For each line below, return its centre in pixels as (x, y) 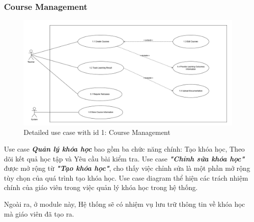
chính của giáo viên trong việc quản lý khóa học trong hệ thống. (101, 187)
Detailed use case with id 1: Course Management (97, 132)
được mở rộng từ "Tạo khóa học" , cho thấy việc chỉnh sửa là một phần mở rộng (127, 168)
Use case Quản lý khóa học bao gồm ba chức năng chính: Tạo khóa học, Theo (125, 149)
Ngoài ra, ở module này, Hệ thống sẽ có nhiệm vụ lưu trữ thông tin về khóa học (125, 204)
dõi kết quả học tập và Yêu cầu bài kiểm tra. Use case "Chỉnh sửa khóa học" (124, 158)
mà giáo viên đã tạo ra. (39, 213)
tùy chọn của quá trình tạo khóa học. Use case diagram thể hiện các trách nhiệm (126, 177)
